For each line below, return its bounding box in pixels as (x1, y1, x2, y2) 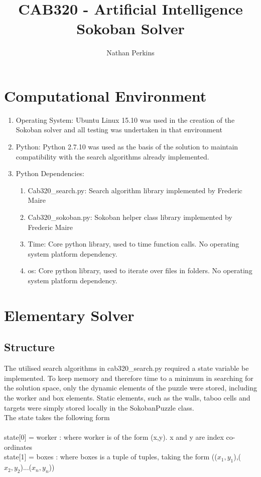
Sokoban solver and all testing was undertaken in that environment (16, 124, 222, 135)
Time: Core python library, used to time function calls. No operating (28, 238, 239, 249)
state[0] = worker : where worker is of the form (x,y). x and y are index (4, 432, 224, 442)
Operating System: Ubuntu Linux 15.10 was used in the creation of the (16, 114, 235, 125)
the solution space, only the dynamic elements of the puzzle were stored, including (4, 382, 257, 393)
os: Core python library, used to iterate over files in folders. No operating (28, 265, 252, 276)
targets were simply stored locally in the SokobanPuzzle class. (4, 402, 194, 413)
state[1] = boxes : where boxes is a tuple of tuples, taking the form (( (4, 451, 217, 462)
